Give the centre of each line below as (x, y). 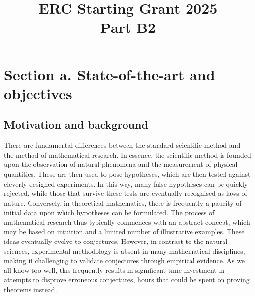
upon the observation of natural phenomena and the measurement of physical (121, 164)
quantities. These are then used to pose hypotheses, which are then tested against (127, 174)
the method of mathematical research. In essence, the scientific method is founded (127, 154)
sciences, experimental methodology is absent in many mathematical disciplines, (125, 251)
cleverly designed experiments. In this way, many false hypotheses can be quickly (126, 183)
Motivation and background (76, 124)
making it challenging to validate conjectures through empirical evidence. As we (125, 260)
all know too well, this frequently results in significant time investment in (114, 270)
